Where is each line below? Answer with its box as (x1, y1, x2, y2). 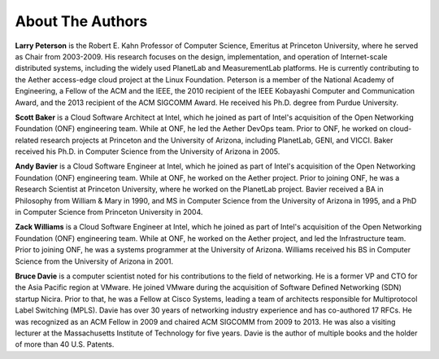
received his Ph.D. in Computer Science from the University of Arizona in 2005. (15, 147, 280, 156)
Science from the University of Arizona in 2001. (15, 256, 174, 266)
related (15, 135, 39, 145)
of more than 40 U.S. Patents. (15, 339, 115, 349)
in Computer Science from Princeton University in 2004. (15, 208, 203, 217)
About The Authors (15, 12, 148, 30)
